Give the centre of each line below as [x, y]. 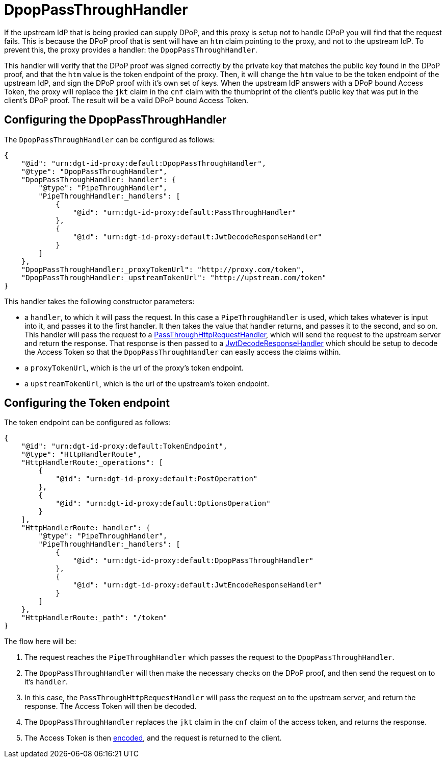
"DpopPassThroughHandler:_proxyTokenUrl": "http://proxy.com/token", [163, 269]
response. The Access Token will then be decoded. [111, 706]
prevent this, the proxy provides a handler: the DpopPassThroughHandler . [131, 50]
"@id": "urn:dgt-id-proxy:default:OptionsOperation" [163, 503]
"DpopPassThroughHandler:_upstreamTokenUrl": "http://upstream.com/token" [174, 277]
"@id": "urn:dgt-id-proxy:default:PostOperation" [157, 479]
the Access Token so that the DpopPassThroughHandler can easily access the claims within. [183, 352]
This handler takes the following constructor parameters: [99, 301]
